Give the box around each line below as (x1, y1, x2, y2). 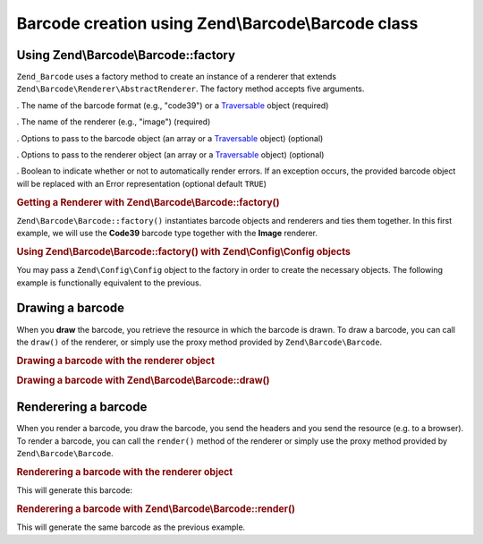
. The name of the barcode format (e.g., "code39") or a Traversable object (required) (16, 99, 329, 111)
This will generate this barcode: (16, 485, 133, 496)
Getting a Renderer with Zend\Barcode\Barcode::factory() (16, 196, 280, 208)
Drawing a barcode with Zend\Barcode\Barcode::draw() (16, 374, 270, 387)
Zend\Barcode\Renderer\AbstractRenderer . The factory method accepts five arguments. (16, 83, 365, 94)
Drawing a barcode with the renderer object (16, 354, 215, 367)
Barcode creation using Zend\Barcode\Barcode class (16, 13, 419, 33)
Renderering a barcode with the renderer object (16, 465, 233, 478)
